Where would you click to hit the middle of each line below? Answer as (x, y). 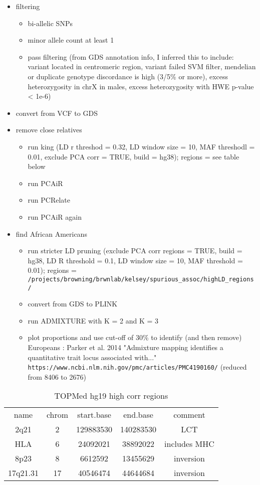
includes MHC (189, 444)
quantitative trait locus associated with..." (92, 357)
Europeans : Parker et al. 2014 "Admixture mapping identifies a (125, 347)
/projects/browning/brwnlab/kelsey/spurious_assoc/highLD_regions (141, 279)
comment (189, 415)
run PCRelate (49, 200)
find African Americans (51, 233)
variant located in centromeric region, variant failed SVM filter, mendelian (142, 66)
